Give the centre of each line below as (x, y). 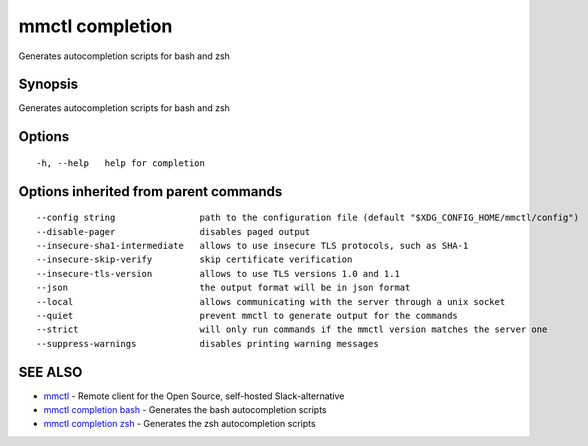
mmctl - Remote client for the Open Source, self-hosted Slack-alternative (194, 396)
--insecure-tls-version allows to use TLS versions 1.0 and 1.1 (218, 273)
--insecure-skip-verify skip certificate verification (194, 259)
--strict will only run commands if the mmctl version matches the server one (292, 329)
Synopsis (48, 84)
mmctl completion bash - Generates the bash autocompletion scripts (185, 410)
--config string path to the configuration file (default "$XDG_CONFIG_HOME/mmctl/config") (308, 218)
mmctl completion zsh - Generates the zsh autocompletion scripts (179, 424)
